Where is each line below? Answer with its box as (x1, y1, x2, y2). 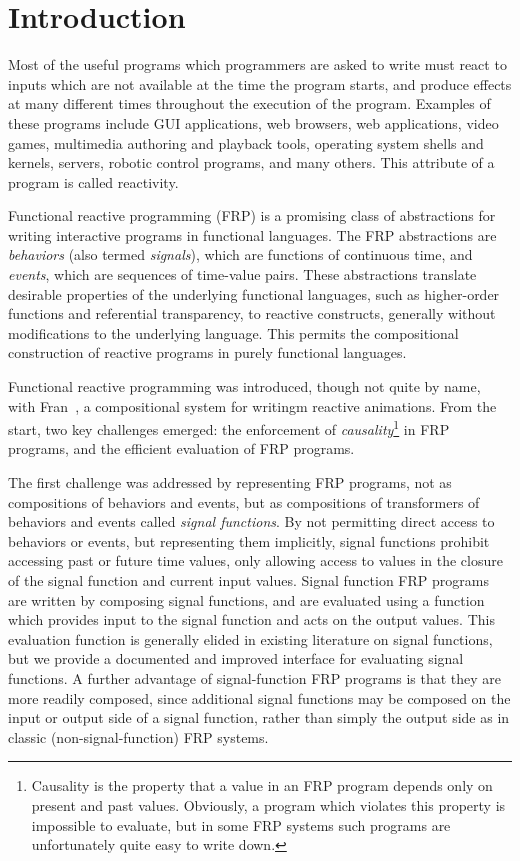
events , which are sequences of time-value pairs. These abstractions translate (8, 264, 477, 285)
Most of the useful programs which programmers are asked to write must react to (8, 54, 507, 75)
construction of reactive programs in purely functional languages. (8, 342, 407, 363)
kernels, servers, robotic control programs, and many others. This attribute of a (8, 152, 495, 173)
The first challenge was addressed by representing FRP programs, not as (8, 472, 452, 493)
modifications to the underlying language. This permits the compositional (8, 322, 459, 343)
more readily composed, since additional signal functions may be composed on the (8, 687, 511, 708)
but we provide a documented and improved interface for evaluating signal (8, 648, 464, 669)
